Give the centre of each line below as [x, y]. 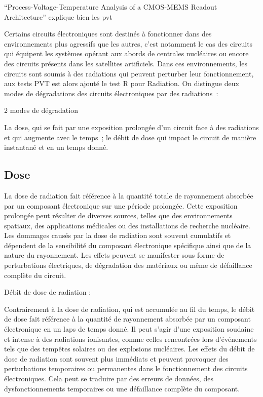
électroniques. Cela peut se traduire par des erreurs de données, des [109, 379]
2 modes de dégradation [41, 110]
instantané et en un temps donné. [56, 147]
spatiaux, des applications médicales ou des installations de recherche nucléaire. [127, 225]
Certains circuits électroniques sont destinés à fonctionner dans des [108, 34]
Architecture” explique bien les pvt [58, 16]
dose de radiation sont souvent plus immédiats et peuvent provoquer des [116, 358]
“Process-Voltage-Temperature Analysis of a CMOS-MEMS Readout [111, 7]
